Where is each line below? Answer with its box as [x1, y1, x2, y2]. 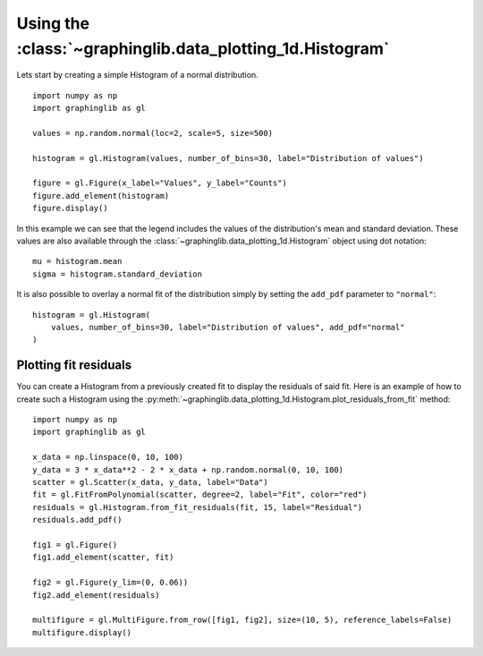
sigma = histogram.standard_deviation [32, 268, 203, 279]
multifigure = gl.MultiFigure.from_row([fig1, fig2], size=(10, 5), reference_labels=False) [32, 615, 453, 626]
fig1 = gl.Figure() [32, 540, 118, 550]
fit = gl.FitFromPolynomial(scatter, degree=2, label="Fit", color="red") [32, 490, 368, 500]
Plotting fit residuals [16, 358, 132, 373]
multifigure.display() [32, 627, 132, 637]
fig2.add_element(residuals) [32, 590, 160, 600]
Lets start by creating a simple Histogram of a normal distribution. [16, 70, 258, 81]
